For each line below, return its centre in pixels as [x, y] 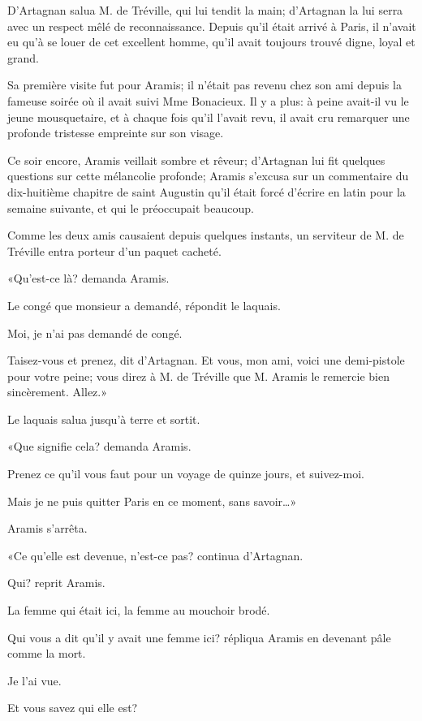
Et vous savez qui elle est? [73, 708]
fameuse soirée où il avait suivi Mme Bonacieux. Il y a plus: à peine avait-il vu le [208, 100]
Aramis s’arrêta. [47, 528]
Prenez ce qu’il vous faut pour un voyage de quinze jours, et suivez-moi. [186, 474]
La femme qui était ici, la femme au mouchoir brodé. [139, 610]
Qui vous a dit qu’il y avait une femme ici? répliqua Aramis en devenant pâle [199, 637]
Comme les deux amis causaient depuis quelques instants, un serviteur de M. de [206, 235]
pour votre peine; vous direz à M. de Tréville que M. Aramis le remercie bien [198, 376]
